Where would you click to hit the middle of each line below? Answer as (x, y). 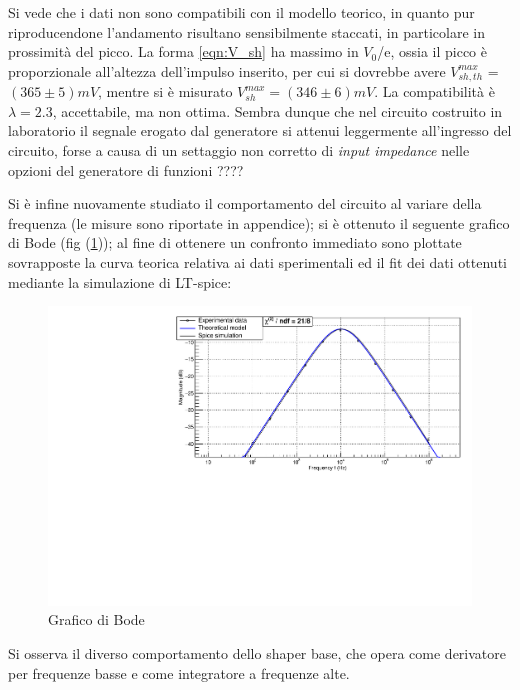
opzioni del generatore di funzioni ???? (126, 169)
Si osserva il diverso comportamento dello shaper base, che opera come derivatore (257, 653)
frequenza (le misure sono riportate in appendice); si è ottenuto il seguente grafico (259, 222)
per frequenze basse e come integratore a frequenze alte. (179, 672)
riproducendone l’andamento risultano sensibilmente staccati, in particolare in (246, 31)
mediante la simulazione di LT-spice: (120, 281)
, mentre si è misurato (165, 91)
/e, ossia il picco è (432, 51)
